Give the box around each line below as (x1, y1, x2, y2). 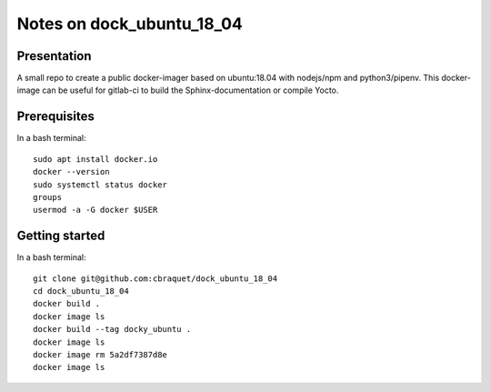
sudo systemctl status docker (33, 179, 168, 190)
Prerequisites (16, 109, 95, 125)
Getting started (16, 228, 105, 244)
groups (33, 192, 63, 202)
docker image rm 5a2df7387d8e (33, 349, 168, 359)
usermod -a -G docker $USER (33, 205, 158, 216)
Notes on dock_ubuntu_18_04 (16, 14, 243, 34)
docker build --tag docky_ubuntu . (33, 324, 192, 335)
